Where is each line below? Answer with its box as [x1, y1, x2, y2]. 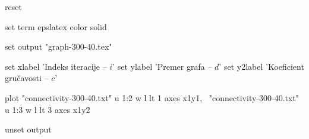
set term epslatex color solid [5, 20, 107, 33]
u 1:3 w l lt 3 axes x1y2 [5, 103, 90, 115]
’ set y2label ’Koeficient [219, 60, 304, 72]
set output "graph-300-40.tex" [5, 40, 112, 53]
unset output [5, 123, 52, 135]
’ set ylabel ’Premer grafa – [112, 60, 212, 72]
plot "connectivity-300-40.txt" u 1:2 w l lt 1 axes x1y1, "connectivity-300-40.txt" [5, 91, 299, 104]
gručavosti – [5, 72, 49, 84]
